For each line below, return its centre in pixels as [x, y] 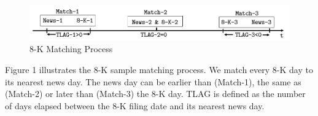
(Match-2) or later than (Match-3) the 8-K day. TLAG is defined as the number [155, 94]
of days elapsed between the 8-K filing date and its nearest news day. [135, 105]
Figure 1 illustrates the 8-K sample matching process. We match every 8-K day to [159, 70]
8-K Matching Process [71, 49]
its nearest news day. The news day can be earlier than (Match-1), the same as [153, 81]
